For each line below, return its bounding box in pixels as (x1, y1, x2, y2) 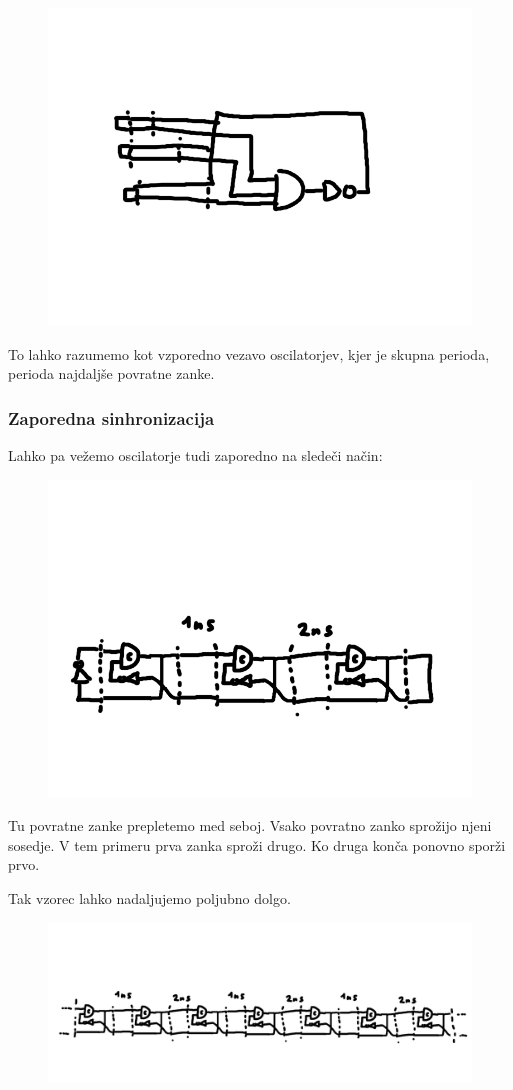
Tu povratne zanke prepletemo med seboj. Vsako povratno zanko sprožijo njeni (8, 815, 492, 836)
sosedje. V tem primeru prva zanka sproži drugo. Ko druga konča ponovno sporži (8, 834, 506, 855)
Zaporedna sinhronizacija (8, 405, 215, 430)
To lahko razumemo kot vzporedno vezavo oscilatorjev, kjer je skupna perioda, (8, 343, 490, 364)
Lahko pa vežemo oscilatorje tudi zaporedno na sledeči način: (8, 445, 383, 465)
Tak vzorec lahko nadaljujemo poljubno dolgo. (8, 887, 291, 908)
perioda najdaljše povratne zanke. (8, 363, 215, 384)
